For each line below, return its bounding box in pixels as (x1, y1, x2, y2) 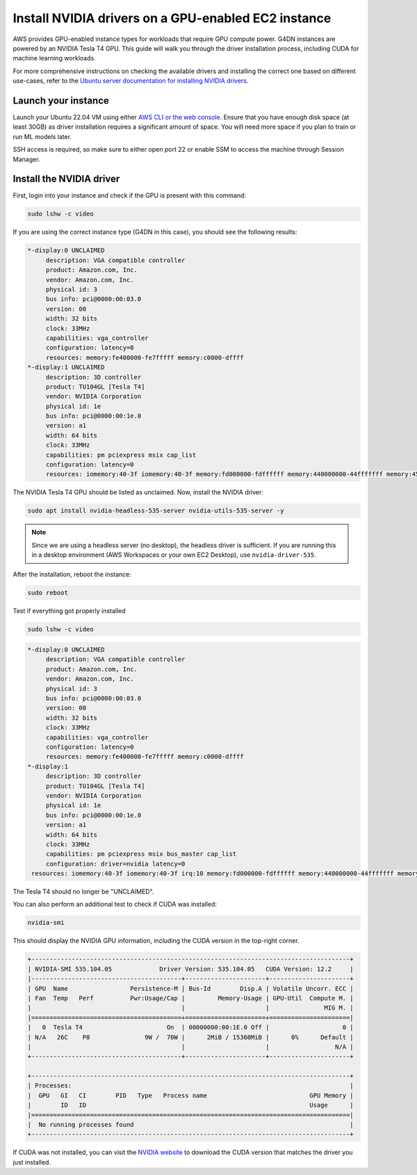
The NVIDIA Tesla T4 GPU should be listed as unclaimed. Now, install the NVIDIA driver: (13, 488, 264, 496)
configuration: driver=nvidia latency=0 (45, 859, 186, 868)
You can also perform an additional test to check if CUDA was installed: (13, 900, 218, 909)
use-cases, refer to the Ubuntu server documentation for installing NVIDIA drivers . (13, 76, 249, 85)
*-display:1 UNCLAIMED (27, 364, 105, 371)
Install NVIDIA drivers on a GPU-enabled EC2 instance (13, 10, 332, 26)
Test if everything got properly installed (13, 606, 126, 615)
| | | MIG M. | (27, 1004, 354, 1012)
